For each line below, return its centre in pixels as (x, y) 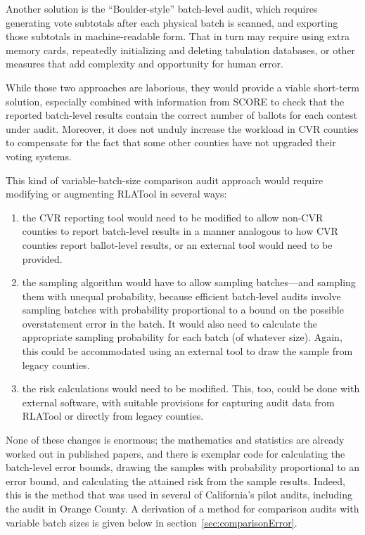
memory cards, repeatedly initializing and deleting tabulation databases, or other (181, 50)
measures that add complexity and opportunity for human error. (145, 64)
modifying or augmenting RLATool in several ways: (116, 194)
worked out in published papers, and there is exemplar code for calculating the (175, 453)
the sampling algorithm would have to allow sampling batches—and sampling (189, 282)
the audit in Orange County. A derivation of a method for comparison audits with (182, 508)
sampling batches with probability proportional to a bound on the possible (183, 310)
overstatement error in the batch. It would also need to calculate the (169, 323)
